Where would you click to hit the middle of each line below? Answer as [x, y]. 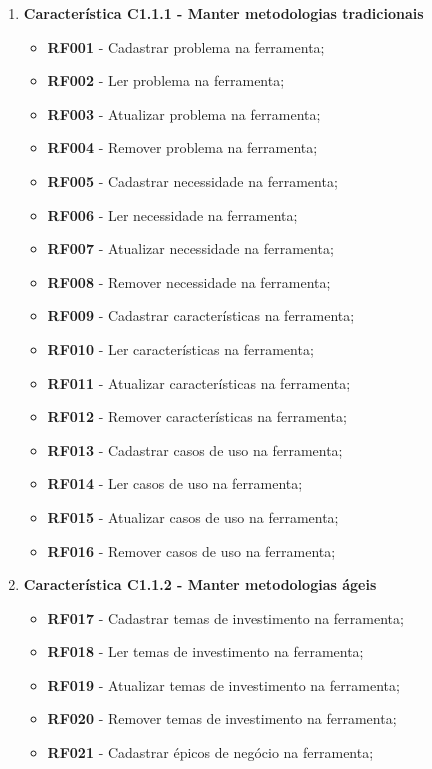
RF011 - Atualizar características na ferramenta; [199, 382]
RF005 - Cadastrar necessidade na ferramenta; [192, 180]
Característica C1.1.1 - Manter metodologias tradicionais [223, 13]
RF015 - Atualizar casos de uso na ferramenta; [193, 516]
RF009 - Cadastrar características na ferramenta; [201, 315]
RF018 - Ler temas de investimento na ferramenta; [205, 651]
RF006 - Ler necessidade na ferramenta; [172, 214]
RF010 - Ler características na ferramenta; [180, 348]
